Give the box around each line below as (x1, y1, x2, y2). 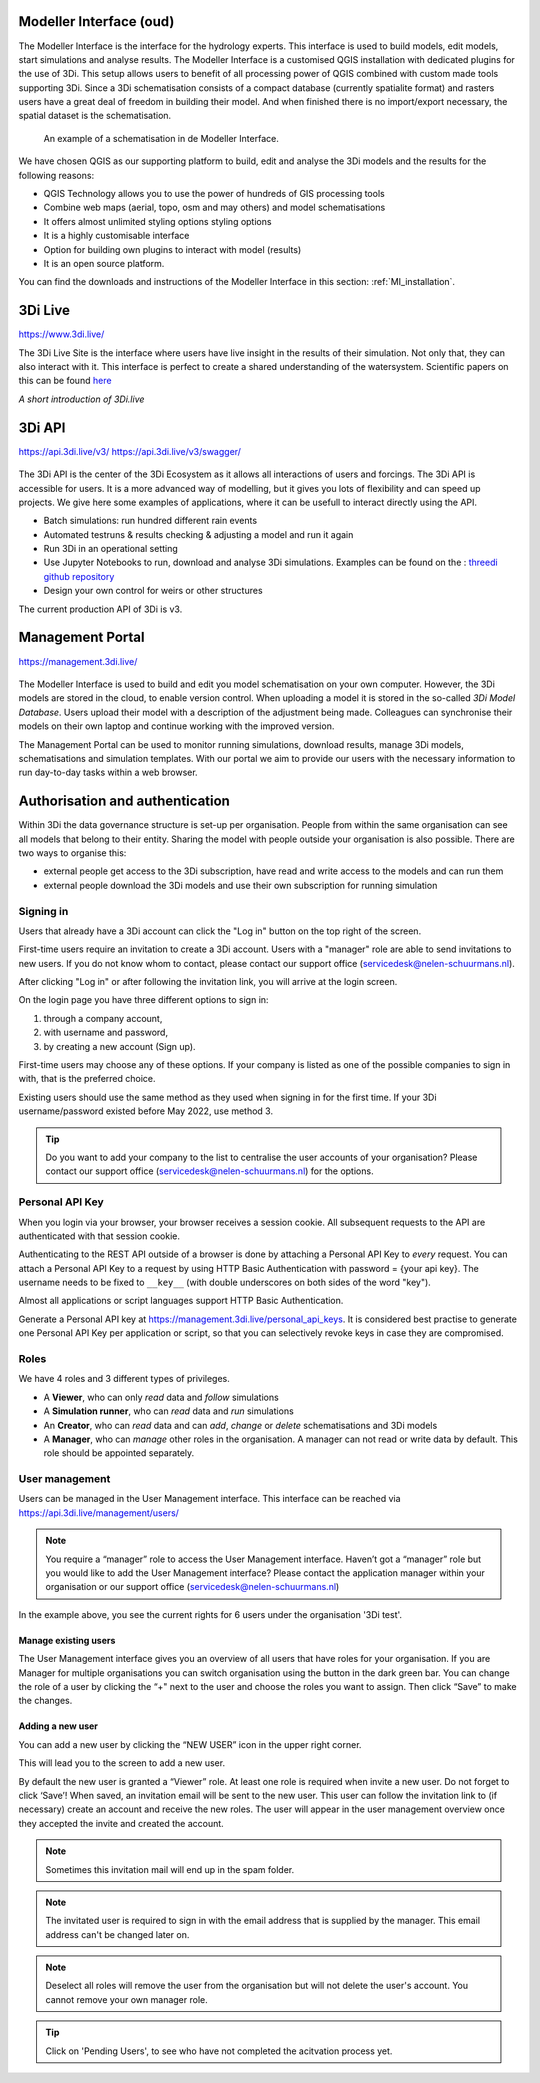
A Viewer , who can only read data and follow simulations (43, 1391, 279, 1403)
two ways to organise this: (18, 846, 127, 859)
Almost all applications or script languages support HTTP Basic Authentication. (18, 1295, 344, 1307)
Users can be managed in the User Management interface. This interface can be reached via (18, 1493, 401, 1505)
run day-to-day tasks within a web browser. (18, 766, 199, 779)
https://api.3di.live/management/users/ (18, 1506, 180, 1519)
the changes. (18, 1695, 73, 1707)
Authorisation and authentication (18, 793, 230, 810)
